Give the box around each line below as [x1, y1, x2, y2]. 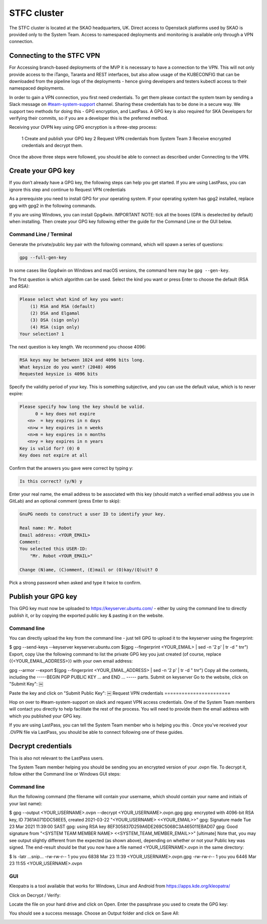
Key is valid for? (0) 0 [19, 446, 80, 451]
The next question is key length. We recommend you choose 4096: [9, 344, 146, 350]
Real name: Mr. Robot [19, 525, 72, 531]
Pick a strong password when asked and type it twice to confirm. [9, 579, 142, 585]
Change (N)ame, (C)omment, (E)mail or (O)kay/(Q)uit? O [19, 567, 158, 572]
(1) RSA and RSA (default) [30, 304, 96, 309]
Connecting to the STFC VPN [9, 51, 100, 60]
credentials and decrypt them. [21, 143, 83, 149]
